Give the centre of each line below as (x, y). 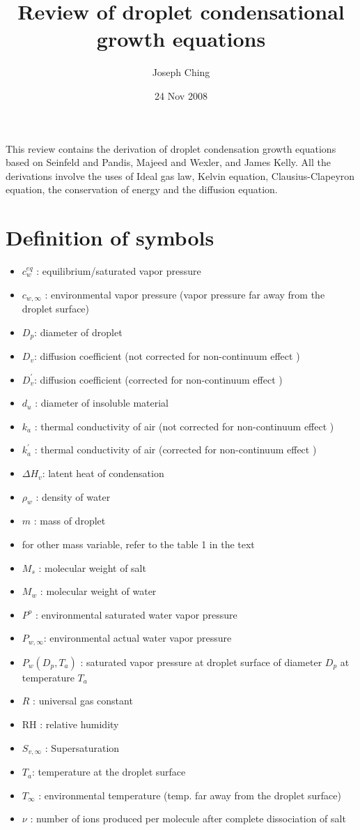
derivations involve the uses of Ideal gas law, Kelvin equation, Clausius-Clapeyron (180, 175)
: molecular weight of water (98, 591)
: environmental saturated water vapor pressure (136, 614)
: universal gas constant (83, 701)
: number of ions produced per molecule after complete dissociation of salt (188, 818)
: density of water (73, 496)
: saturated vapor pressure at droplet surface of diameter (201, 662)
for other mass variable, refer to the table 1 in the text (138, 544)
